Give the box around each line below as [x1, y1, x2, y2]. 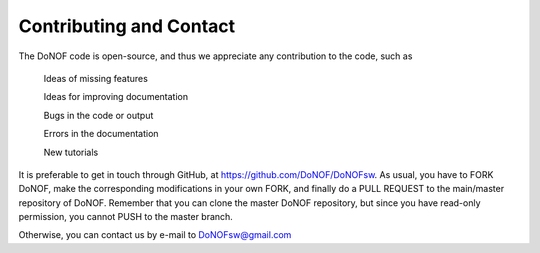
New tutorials [43, 146, 99, 158]
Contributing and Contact [18, 15, 236, 37]
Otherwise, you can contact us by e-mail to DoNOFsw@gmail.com [18, 229, 292, 241]
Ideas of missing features [43, 72, 149, 84]
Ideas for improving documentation [43, 91, 189, 103]
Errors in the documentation [43, 128, 159, 140]
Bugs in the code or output [43, 109, 154, 121]
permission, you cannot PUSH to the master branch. [18, 211, 234, 223]
